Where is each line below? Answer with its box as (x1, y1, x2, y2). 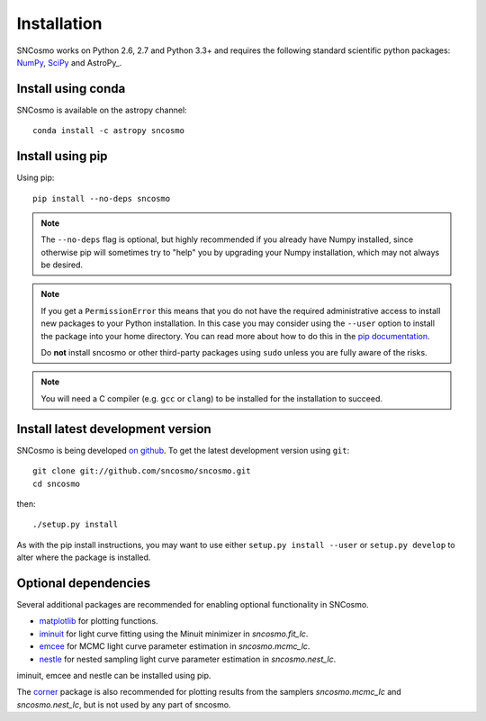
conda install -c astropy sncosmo (32, 126, 184, 136)
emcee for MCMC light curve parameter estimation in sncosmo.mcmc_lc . (39, 641, 310, 652)
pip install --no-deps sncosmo (32, 194, 171, 203)
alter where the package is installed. (16, 552, 151, 563)
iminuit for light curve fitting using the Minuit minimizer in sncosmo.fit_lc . (39, 628, 309, 639)
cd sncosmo (32, 478, 81, 489)
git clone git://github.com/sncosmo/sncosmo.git (32, 466, 251, 476)
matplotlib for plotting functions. (39, 616, 158, 626)
